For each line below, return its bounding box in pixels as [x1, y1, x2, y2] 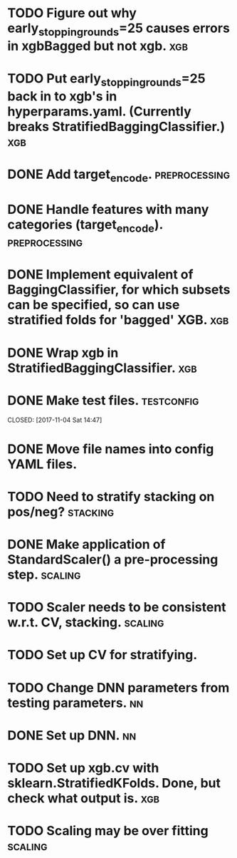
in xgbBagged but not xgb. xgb [7, 38, 189, 54]
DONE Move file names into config [7, 440, 214, 457]
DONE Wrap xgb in [7, 344, 119, 361]
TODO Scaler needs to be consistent [7, 599, 226, 616]
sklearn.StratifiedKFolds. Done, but [7, 775, 221, 791]
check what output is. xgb [7, 790, 160, 806]
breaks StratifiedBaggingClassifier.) [7, 118, 226, 135]
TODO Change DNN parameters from [7, 679, 230, 696]
